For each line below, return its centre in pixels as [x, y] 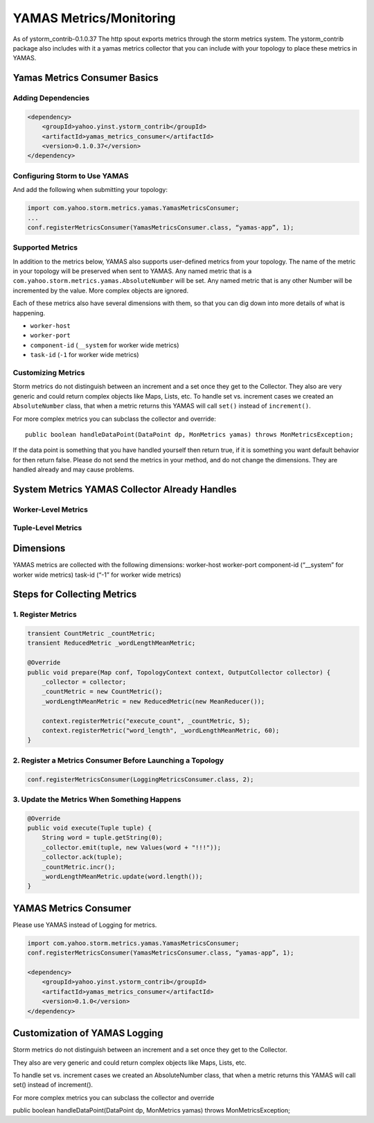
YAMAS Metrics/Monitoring [94, 18]
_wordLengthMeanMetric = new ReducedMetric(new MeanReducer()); [153, 701]
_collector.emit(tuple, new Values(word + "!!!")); [132, 847]
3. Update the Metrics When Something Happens [97, 799]
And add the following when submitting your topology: [90, 190]
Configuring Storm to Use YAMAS [71, 175]
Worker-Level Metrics [50, 510]
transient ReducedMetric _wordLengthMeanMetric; [112, 643]
